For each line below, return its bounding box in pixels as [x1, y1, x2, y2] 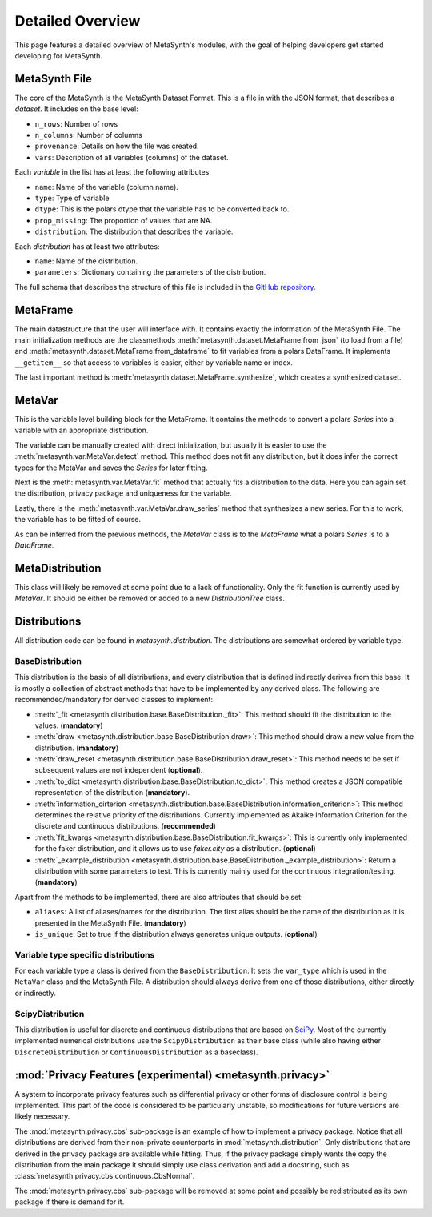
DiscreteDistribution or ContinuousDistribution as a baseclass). [14, 1047, 258, 1057]
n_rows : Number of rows [34, 118, 118, 128]
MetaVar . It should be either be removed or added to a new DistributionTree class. [14, 593, 286, 604]
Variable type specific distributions [14, 949, 155, 960]
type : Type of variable [34, 193, 110, 203]
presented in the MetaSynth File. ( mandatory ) [34, 918, 187, 928]
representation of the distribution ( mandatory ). [34, 788, 190, 797]
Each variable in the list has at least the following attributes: [14, 167, 211, 177]
